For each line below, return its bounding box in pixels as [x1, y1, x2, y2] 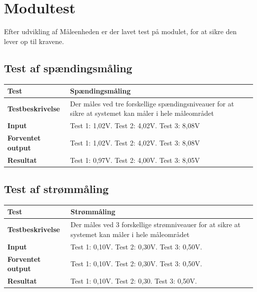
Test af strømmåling [4, 181, 109, 196]
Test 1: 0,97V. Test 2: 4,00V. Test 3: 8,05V [70, 154, 200, 165]
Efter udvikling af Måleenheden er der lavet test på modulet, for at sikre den [4, 26, 237, 37]
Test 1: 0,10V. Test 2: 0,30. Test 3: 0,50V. [70, 275, 197, 286]
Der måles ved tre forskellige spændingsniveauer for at [70, 98, 234, 108]
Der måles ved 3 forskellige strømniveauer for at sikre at [70, 219, 241, 230]
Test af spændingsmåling [4, 60, 132, 75]
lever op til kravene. [4, 36, 64, 46]
